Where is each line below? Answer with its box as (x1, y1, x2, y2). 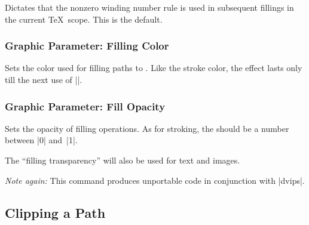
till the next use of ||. (5, 73, 82, 85)
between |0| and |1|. (5, 134, 78, 146)
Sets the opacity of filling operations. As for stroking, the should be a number (5, 122, 289, 134)
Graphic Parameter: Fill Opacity (5, 98, 166, 113)
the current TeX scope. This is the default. (5, 13, 163, 25)
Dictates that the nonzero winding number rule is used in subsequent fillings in (5, 1, 294, 13)
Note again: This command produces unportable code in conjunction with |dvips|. (5, 174, 305, 186)
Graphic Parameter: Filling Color (5, 38, 169, 53)
